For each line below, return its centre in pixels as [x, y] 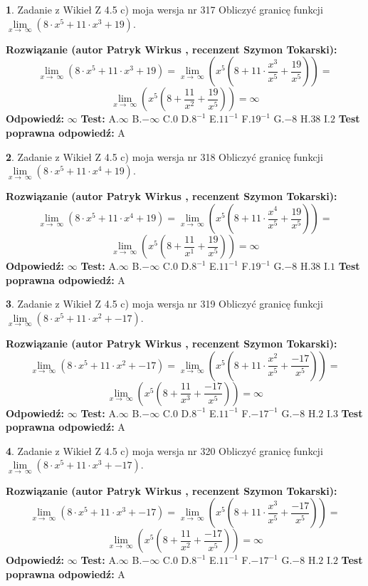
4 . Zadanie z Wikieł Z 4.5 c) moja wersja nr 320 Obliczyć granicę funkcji [164, 450]
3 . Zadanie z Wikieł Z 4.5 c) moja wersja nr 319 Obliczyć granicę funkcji [164, 304]
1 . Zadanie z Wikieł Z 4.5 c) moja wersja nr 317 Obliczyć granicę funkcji [164, 9]
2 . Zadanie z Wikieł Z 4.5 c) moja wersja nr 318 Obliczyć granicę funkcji [164, 156]
